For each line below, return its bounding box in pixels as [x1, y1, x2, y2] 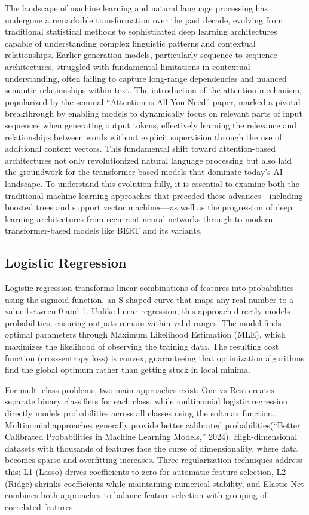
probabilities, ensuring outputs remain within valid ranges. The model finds [5, 316, 282, 329]
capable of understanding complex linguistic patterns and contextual [5, 36, 256, 49]
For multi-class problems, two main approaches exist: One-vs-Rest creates [5, 383, 274, 396]
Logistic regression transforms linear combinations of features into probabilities [5, 281, 294, 294]
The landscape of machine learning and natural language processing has [5, 2, 268, 14]
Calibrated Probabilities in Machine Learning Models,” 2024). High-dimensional [5, 430, 298, 443]
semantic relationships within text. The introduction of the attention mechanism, [5, 84, 302, 96]
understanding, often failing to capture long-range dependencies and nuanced [5, 72, 287, 84]
